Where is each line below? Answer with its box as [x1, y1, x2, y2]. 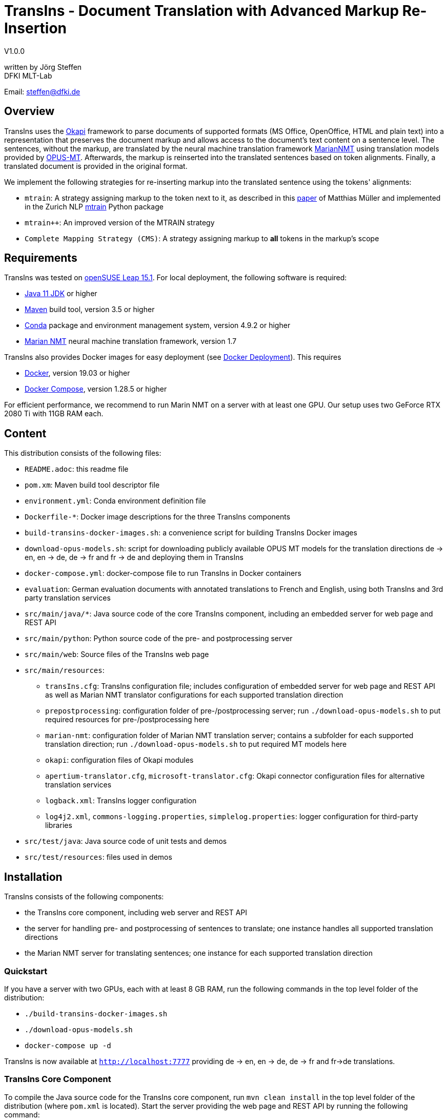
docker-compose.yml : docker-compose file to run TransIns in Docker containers [25, 569, 301, 578]
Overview [4, 105, 55, 118]
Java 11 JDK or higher [25, 289, 97, 298]
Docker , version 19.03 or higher [25, 369, 130, 378]
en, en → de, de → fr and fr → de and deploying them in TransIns [25, 553, 243, 562]
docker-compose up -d [25, 1041, 111, 1050]
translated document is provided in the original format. [4, 161, 188, 170]
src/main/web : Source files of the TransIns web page [25, 650, 209, 659]
